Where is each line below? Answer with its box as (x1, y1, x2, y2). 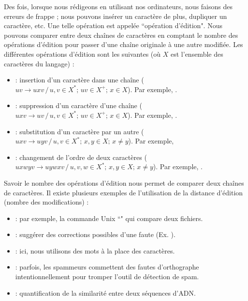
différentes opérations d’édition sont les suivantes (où (4, 48, 161, 59)
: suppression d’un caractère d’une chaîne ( (15, 100, 142, 111)
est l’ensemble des (171, 48, 223, 59)
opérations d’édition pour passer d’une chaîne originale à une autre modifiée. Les (4, 39, 243, 49)
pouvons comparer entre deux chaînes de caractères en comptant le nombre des (4, 30, 238, 40)
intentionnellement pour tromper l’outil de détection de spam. (15, 271, 199, 282)
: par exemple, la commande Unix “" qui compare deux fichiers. (15, 213, 203, 223)
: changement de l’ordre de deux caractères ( (15, 152, 147, 162)
